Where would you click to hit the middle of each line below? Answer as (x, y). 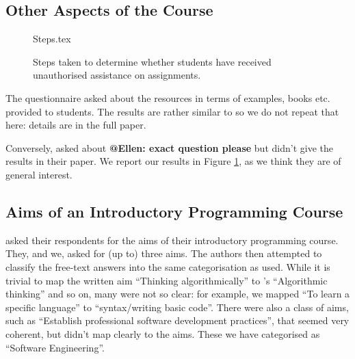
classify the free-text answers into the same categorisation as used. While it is (168, 266)
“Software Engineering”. (55, 347)
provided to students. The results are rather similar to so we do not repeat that (172, 111)
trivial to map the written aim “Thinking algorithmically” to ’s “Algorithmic (167, 280)
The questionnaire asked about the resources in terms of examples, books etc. (168, 97)
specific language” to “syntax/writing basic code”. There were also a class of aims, (177, 307)
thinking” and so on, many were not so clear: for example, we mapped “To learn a (178, 294)
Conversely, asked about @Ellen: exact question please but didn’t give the (169, 147)
